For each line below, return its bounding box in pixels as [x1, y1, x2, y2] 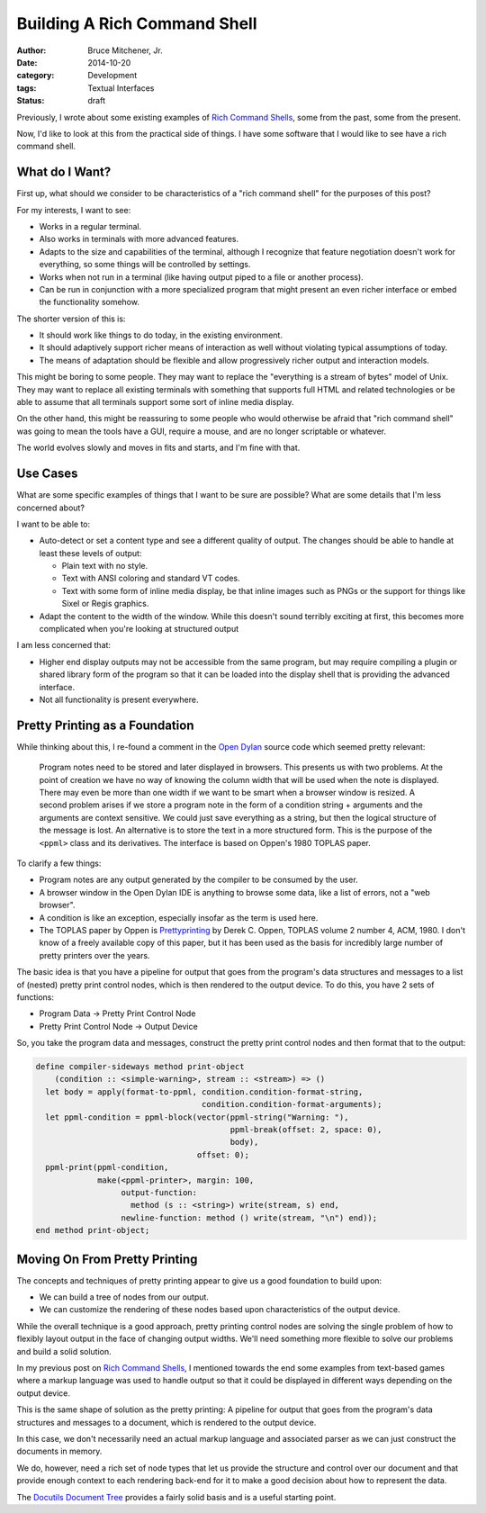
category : [16, 70, 55, 81]
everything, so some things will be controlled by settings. [39, 259, 251, 270]
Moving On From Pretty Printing [16, 1251, 198, 1266]
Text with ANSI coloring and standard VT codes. [61, 572, 240, 584]
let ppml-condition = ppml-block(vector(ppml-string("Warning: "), [45, 1112, 349, 1122]
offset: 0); [196, 1149, 249, 1160]
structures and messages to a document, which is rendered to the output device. [16, 1417, 317, 1427]
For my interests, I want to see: [16, 204, 131, 215]
